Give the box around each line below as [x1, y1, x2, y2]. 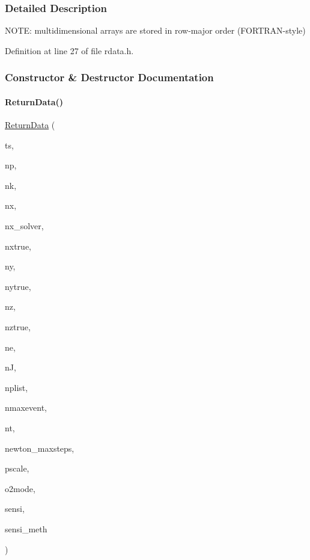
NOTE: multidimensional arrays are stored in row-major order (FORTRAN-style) [5, 24, 306, 37]
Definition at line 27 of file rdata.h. [5, 44, 134, 57]
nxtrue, [5, 239, 32, 252]
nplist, [5, 381, 28, 393]
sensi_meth [5, 522, 47, 535]
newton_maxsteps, [5, 442, 74, 454]
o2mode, [5, 482, 35, 494]
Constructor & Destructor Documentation [5, 70, 214, 85]
